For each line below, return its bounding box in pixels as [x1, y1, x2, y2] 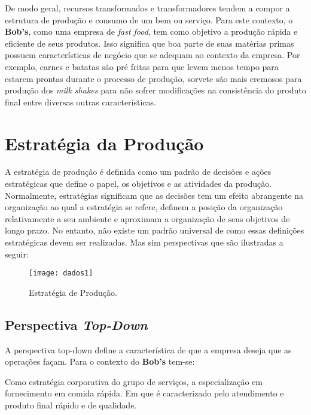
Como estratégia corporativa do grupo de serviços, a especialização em [5, 375, 263, 387]
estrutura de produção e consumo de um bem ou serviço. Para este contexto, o [5, 13, 293, 26]
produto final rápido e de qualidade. [5, 399, 137, 411]
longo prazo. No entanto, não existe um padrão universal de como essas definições [5, 224, 304, 237]
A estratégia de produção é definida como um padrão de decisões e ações [5, 165, 272, 178]
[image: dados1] [29, 269, 93, 278]
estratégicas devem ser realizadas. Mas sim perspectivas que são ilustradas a [5, 236, 283, 249]
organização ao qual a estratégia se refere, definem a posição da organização [5, 201, 283, 213]
